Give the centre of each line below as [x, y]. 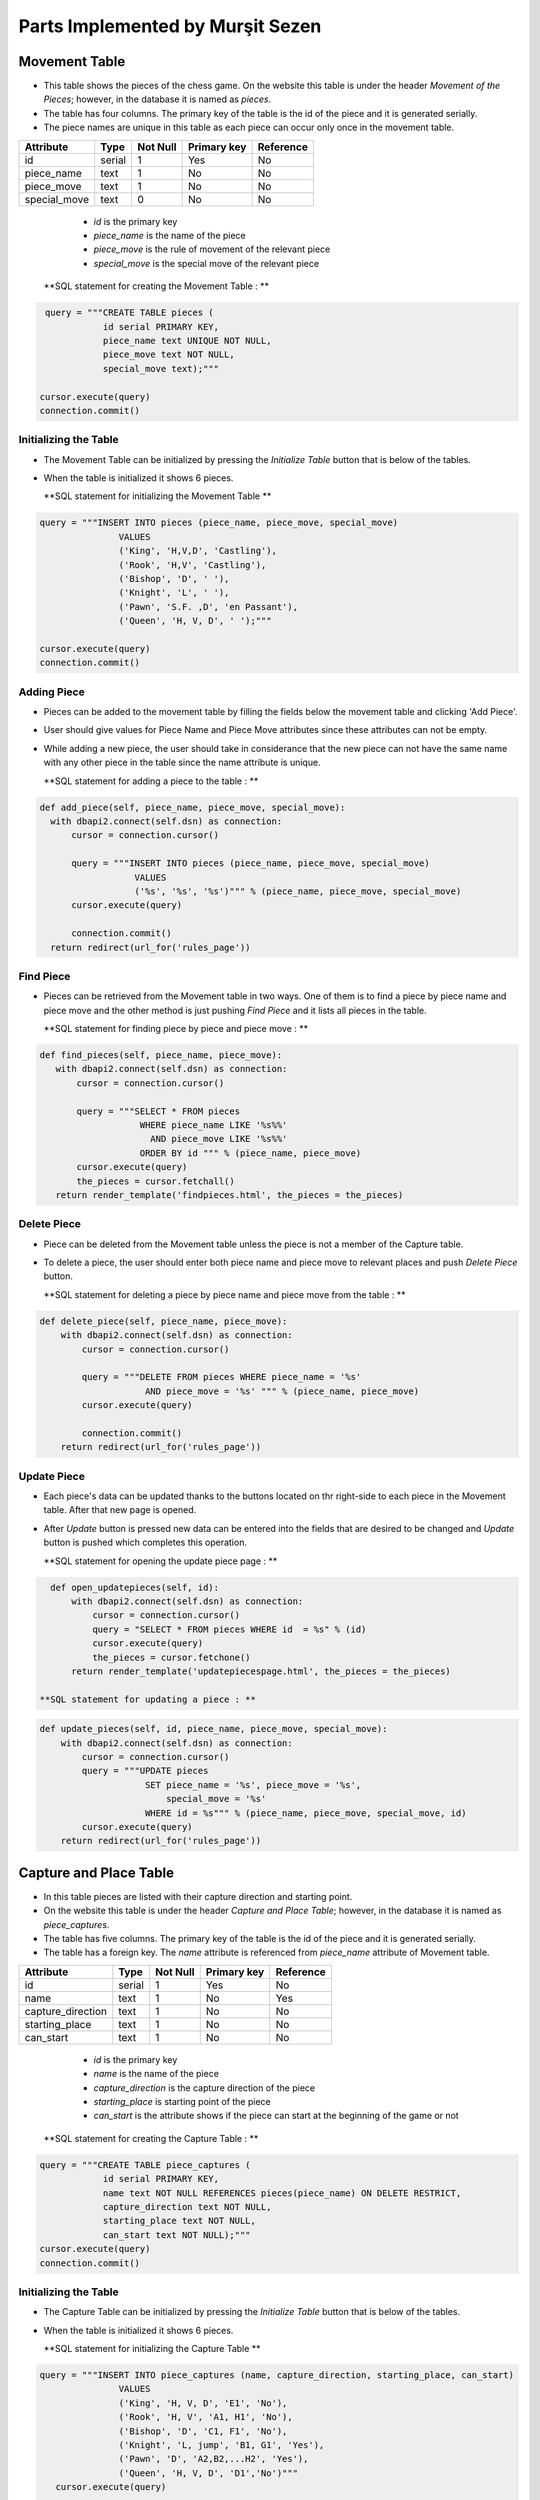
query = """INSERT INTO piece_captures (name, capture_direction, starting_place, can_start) [277, 2375]
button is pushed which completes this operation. [145, 1542]
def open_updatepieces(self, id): [135, 1587]
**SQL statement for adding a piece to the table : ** [151, 781]
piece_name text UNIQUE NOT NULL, [187, 340]
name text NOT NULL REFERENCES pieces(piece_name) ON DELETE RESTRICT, [282, 2193]
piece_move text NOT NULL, [168, 354]
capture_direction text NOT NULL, [187, 2206]
